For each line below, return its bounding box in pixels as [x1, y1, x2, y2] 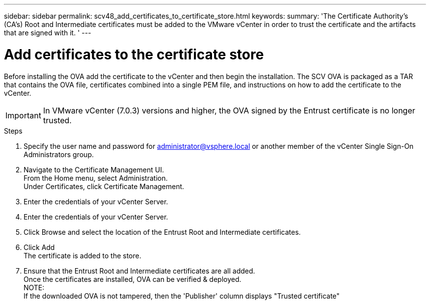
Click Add [24, 243, 55, 251]
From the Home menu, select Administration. [24, 173, 168, 182]
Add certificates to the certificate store [4, 46, 264, 63]
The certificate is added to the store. [24, 251, 141, 260]
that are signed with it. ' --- [4, 28, 91, 37]
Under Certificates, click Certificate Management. [24, 182, 185, 191]
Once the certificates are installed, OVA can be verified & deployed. [24, 275, 242, 283]
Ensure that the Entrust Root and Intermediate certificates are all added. [24, 266, 255, 275]
